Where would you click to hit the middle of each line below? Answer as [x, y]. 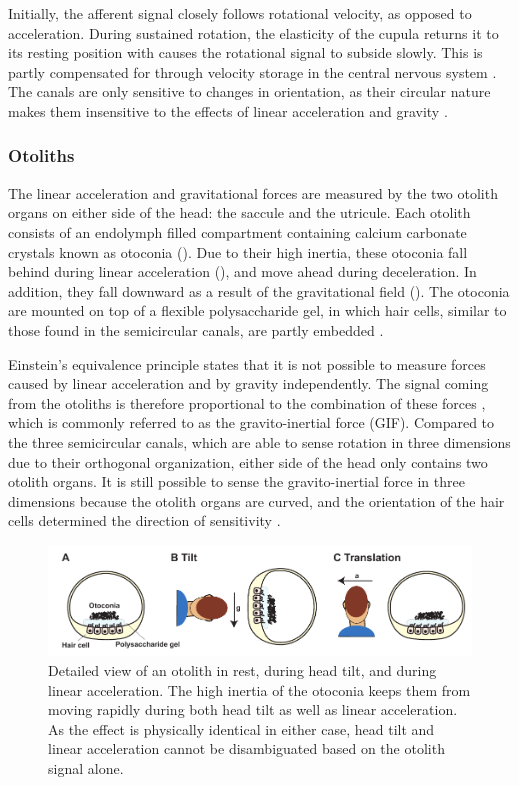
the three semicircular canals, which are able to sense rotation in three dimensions [259, 441]
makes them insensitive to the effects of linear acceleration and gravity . [228, 110]
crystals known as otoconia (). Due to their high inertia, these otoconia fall [238, 251]
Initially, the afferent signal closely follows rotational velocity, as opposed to [240, 13]
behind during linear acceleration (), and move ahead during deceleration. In [242, 271]
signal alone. [86, 767]
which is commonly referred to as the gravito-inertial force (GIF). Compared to [251, 422]
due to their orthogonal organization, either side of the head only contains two [248, 461]
